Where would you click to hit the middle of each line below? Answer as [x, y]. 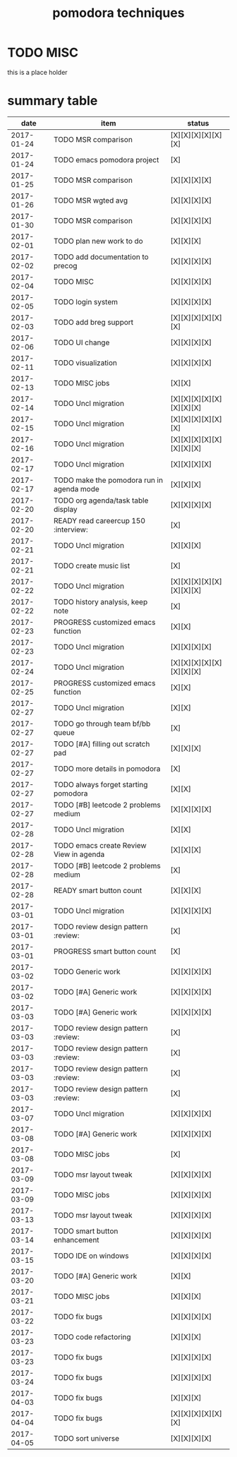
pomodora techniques [119, 13]
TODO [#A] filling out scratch [102, 744]
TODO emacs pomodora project [106, 160]
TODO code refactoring [92, 1337]
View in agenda [79, 854]
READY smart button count [98, 890]
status [198, 123]
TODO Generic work [87, 971]
